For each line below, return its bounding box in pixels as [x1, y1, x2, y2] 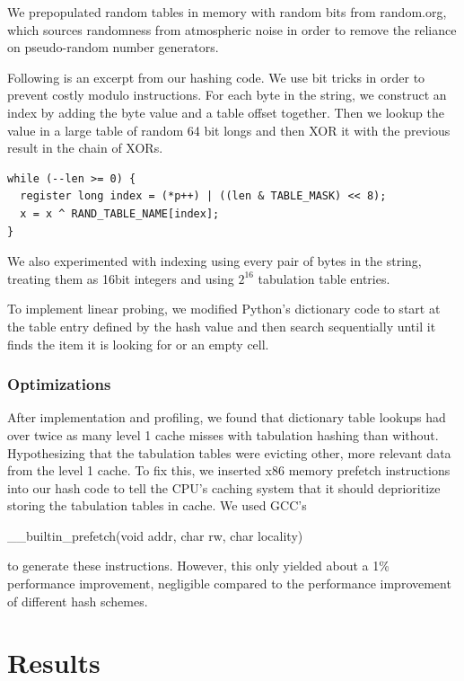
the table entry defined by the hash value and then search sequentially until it [7, 316, 436, 335]
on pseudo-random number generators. [7, 38, 219, 57]
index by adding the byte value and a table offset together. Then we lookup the [7, 102, 445, 121]
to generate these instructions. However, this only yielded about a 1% [7, 556, 390, 575]
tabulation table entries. [258, 269, 390, 287]
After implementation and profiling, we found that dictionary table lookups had [7, 408, 446, 427]
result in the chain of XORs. [7, 138, 163, 157]
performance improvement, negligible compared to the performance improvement [7, 574, 451, 593]
